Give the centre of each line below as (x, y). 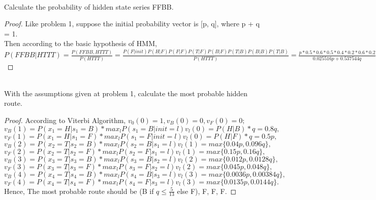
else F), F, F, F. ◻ (207, 191)
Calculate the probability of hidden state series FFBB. (89, 6)
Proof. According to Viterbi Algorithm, (65, 120)
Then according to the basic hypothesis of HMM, (81, 43)
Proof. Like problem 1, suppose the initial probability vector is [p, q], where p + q (132, 24)
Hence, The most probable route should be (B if (79, 191)
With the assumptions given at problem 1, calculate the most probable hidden (126, 93)
